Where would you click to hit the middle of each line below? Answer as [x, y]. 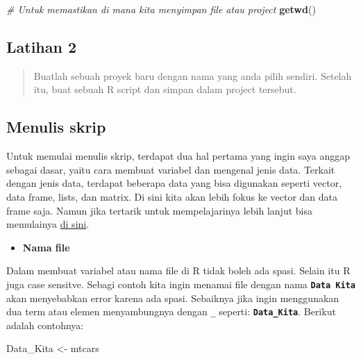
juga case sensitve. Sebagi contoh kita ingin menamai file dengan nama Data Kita [181, 284]
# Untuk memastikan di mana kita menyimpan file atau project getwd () [161, 9]
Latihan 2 [42, 46]
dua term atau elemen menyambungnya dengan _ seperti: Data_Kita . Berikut [171, 311]
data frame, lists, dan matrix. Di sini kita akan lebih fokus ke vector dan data [172, 196]
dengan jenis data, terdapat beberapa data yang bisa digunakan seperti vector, [174, 183]
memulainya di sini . [48, 224]
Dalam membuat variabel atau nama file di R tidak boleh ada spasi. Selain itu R [178, 270]
